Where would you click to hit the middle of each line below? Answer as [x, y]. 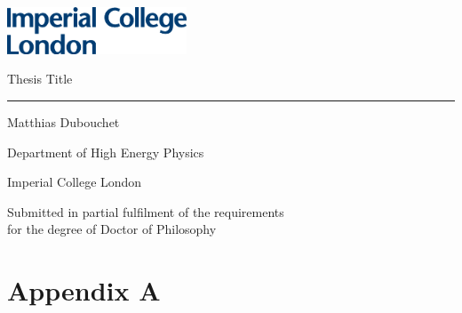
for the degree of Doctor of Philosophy [112, 229]
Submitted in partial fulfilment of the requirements [146, 211]
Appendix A [84, 290]
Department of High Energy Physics [106, 152]
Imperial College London [75, 182]
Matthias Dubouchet [64, 122]
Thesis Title [40, 79]
